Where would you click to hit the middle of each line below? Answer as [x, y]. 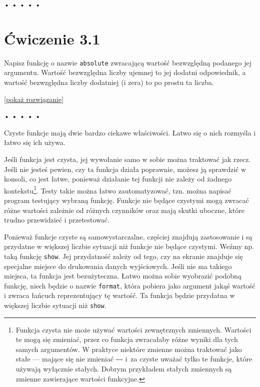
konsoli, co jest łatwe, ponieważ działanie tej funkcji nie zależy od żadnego [118, 179]
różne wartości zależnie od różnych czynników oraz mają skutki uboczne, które [124, 210]
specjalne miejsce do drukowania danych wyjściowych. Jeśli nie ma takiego [118, 266]
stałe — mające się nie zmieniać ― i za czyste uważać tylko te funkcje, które [134, 359]
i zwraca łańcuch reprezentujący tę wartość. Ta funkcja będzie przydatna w [119, 295]
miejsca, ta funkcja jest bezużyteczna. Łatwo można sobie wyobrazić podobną [123, 276]
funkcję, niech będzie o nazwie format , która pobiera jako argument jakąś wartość [130, 285]
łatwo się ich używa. [35, 142]
